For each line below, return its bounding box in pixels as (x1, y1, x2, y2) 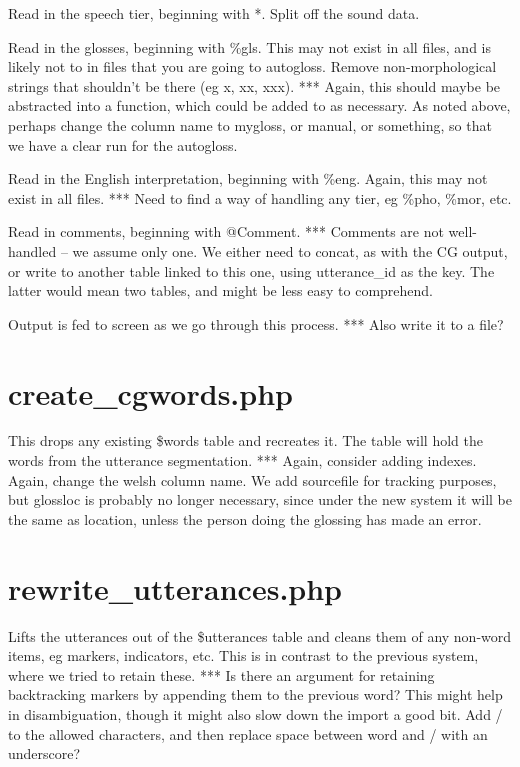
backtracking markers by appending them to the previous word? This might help (8, 684, 503, 705)
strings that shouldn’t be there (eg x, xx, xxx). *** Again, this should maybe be (8, 75, 501, 96)
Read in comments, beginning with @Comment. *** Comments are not (8, 221, 444, 242)
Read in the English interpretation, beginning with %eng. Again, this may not (8, 168, 488, 189)
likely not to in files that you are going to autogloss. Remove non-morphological (8, 56, 497, 77)
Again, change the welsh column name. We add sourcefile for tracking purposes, (8, 469, 497, 490)
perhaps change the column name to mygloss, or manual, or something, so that (8, 114, 492, 135)
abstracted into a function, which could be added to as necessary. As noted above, (8, 95, 511, 116)
